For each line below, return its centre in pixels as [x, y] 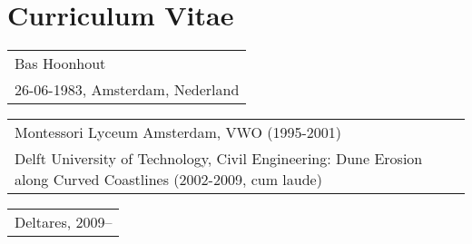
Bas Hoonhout [60, 63]
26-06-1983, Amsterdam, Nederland [127, 90]
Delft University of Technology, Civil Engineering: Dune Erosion [219, 159]
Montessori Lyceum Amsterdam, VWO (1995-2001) [178, 132]
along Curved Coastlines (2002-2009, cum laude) [168, 180]
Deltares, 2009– [64, 222]
